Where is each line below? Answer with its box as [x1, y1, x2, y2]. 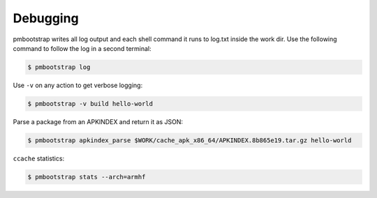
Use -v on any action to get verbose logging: [13, 81, 143, 89]
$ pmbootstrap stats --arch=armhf [27, 173, 146, 181]
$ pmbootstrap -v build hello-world [27, 100, 154, 107]
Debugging [13, 10, 80, 26]
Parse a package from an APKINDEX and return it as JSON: [13, 117, 184, 125]
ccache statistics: [13, 154, 65, 162]
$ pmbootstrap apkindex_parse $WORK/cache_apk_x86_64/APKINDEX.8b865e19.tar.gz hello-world [27, 136, 352, 144]
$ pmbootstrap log [27, 63, 91, 71]
